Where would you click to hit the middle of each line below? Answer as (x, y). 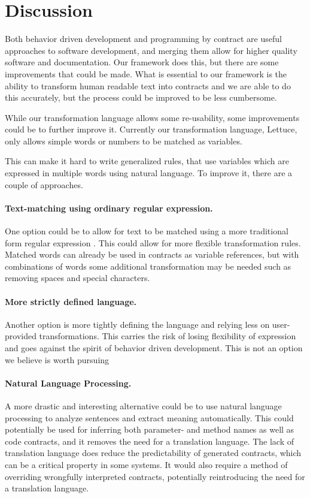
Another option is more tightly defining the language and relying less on (137, 324)
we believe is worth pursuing (57, 359)
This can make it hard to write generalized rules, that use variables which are (147, 161)
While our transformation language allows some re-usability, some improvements (152, 117)
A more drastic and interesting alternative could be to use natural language (143, 405)
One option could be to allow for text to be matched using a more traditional (147, 231)
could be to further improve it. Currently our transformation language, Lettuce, (151, 129)
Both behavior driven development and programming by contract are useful (143, 39)
